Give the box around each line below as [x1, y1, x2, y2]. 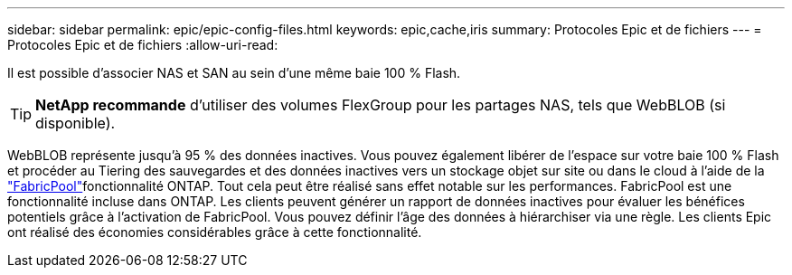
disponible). [35, 114, 116, 132]
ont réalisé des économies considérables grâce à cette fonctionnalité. [7, 224, 422, 240]
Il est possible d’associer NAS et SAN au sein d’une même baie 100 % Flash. [7, 65, 461, 81]
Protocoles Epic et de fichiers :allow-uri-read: [7, 37, 278, 52]
